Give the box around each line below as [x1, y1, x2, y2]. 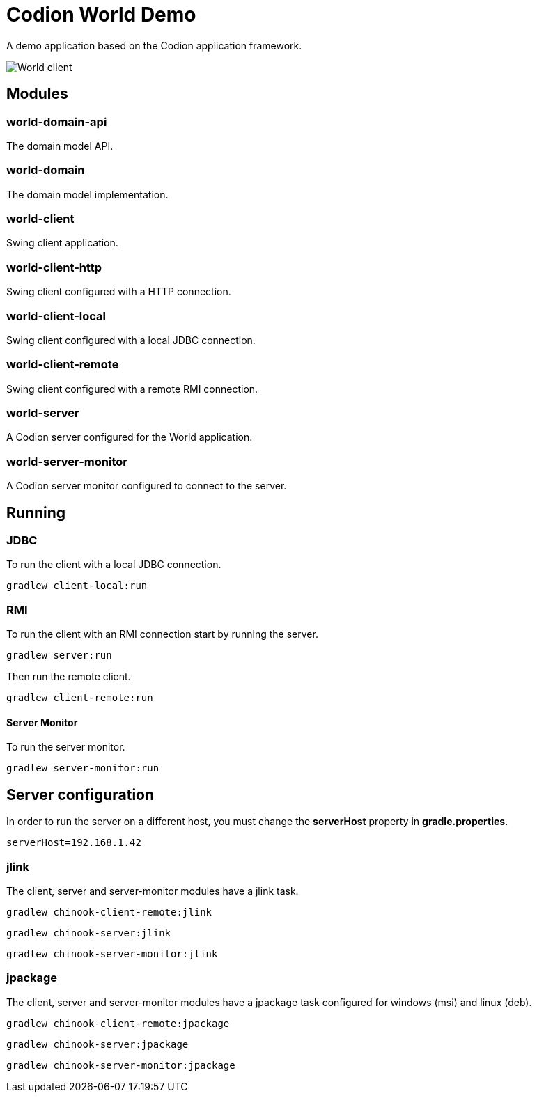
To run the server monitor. [6, 741, 125, 753]
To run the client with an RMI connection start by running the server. [6, 628, 318, 641]
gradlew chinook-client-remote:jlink [6, 907, 212, 918]
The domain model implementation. [6, 188, 169, 201]
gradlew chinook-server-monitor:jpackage [6, 1059, 235, 1071]
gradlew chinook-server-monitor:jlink [6, 948, 218, 959]
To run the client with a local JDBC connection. [6, 558, 221, 571]
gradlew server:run [6, 650, 112, 661]
